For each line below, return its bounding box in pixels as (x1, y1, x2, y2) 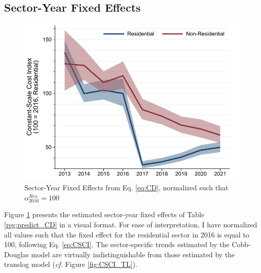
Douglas (4, 249, 29, 259)
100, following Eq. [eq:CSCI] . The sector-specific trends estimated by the (4, 239, 230, 250)
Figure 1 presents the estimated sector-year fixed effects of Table (4, 209, 204, 220)
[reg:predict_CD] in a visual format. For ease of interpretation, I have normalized (4, 219, 257, 229)
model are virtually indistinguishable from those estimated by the (31, 249, 235, 259)
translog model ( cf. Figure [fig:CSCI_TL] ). (4, 259, 137, 269)
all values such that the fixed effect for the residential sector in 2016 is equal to (4, 229, 249, 240)
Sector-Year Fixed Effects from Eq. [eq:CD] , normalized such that (24, 182, 229, 193)
